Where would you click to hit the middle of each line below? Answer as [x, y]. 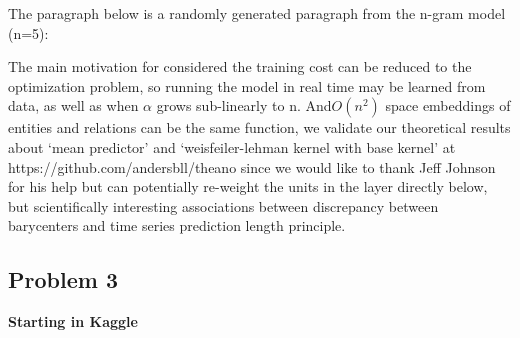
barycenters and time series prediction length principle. [177, 225]
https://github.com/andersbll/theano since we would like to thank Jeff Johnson [252, 166]
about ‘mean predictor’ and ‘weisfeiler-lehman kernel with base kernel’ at [232, 146]
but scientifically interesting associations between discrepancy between [223, 205]
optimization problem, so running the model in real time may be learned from [247, 85]
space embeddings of [448, 105]
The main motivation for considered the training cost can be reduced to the [240, 66]
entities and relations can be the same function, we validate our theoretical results [259, 127]
